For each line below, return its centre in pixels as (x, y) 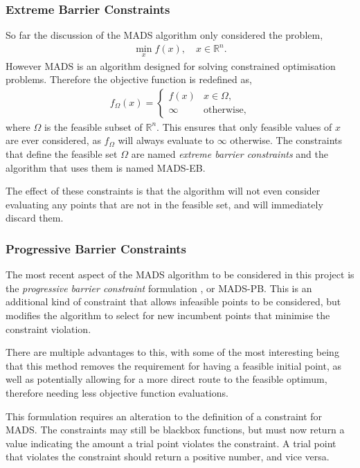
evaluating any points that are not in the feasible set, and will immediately (164, 204)
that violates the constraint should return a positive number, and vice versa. (168, 457)
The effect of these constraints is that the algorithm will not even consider (163, 191)
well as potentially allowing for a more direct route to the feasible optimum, (166, 379)
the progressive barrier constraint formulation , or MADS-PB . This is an (159, 288)
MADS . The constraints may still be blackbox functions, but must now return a (175, 430)
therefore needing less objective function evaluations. (117, 392)
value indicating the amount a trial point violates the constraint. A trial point (171, 443)
